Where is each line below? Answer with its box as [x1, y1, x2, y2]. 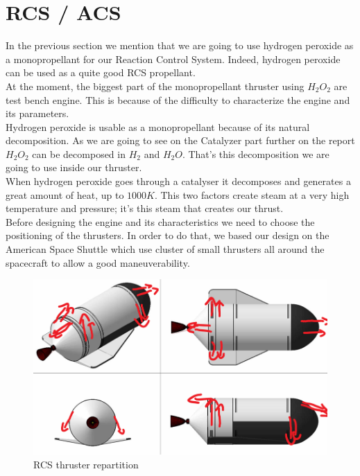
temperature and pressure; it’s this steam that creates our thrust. [6, 201, 284, 215]
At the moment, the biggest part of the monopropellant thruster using [6, 78, 305, 93]
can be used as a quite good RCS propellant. [6, 65, 196, 80]
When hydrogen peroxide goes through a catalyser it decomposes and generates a [6, 174, 351, 188]
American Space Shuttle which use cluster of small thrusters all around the [6, 242, 325, 256]
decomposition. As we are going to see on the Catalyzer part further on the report [6, 133, 355, 148]
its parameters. [6, 106, 69, 121]
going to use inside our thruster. [6, 160, 142, 175]
